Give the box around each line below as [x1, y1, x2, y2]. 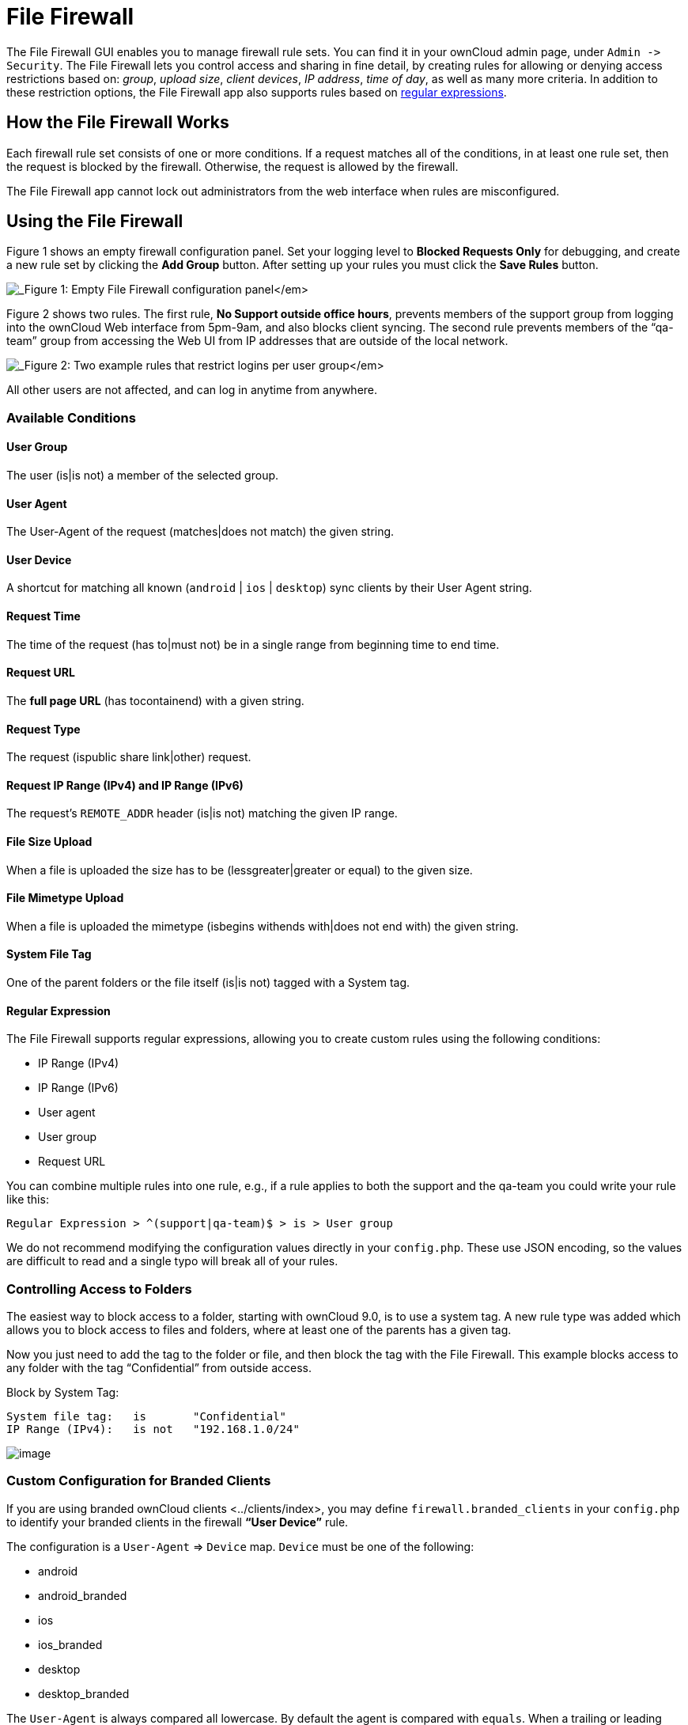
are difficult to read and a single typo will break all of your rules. [6, 1254, 338, 1268]
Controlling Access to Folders [6, 1280, 192, 1297]
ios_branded [38, 1637, 103, 1651]
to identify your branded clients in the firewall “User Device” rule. [6, 1515, 349, 1529]
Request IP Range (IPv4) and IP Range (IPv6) [6, 778, 244, 792]
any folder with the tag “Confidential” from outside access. [6, 1360, 312, 1374]
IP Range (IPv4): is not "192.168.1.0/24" [6, 1422, 300, 1435]
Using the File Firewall [6, 211, 183, 232]
